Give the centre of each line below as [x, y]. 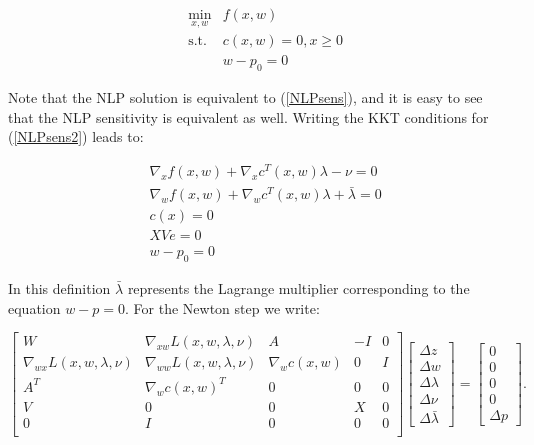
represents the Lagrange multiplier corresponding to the [298, 288]
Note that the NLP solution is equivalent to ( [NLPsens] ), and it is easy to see [245, 97]
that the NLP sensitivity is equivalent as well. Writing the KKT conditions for [248, 116]
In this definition [59, 288]
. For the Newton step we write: [222, 307]
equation [34, 307]
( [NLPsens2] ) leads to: [76, 136]
